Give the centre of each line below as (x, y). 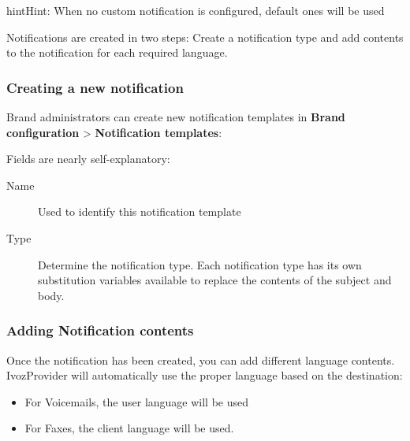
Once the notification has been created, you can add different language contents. (201, 359)
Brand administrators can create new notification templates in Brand (176, 117)
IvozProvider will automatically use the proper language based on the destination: (205, 375)
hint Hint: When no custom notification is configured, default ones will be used (196, 10)
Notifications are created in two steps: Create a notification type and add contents (205, 37)
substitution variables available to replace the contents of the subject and (215, 280)
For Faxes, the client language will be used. (129, 428)
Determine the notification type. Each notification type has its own (200, 264)
